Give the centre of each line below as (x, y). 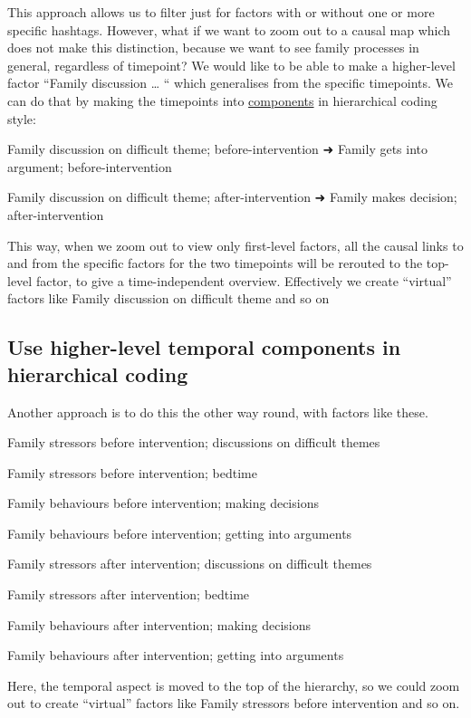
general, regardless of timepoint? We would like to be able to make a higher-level (231, 65)
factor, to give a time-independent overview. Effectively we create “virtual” (244, 280)
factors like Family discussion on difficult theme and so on (168, 298)
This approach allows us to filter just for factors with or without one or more (221, 12)
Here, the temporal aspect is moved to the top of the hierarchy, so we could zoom (234, 685)
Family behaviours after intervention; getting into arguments (176, 655)
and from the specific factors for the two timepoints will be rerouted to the (215, 263)
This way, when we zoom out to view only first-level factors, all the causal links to (235, 245)
